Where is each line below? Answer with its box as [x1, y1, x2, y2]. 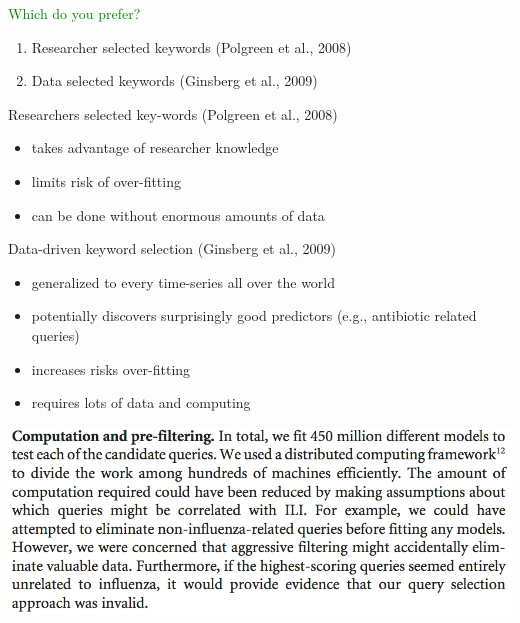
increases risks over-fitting [31, 358, 191, 379]
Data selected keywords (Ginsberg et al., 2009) [31, 70, 318, 91]
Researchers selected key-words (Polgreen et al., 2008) [8, 103, 338, 124]
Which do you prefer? [8, 3, 141, 23]
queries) [31, 324, 80, 345]
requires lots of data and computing [31, 392, 251, 413]
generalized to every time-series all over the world [31, 271, 336, 292]
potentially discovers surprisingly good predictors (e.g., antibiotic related [31, 305, 477, 326]
